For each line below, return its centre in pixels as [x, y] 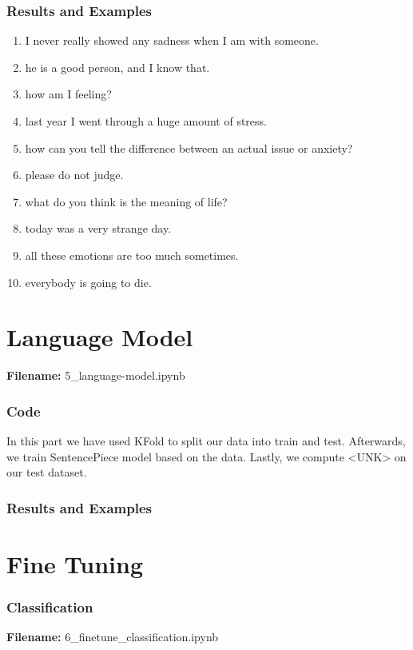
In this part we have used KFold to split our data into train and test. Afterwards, [206, 441]
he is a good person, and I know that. [117, 67]
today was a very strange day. [98, 228]
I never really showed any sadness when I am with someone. [172, 40]
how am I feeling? [68, 94]
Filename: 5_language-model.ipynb [96, 375]
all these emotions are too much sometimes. [132, 255]
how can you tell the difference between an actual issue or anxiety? [189, 148]
